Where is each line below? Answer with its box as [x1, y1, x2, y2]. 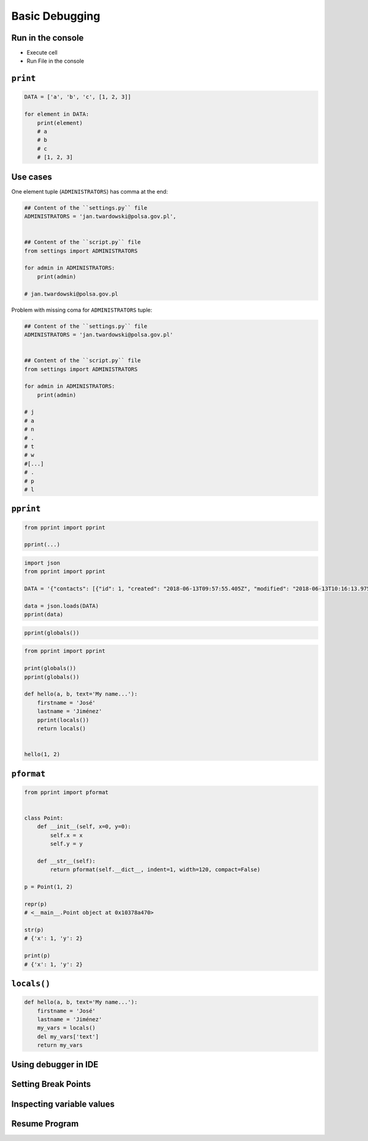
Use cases [11, 172, 52, 182]
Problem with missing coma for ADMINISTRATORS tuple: [11, 306, 153, 314]
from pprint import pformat [24, 789, 109, 796]
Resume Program [11, 1118, 79, 1129]
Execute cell [26, 49, 58, 57]
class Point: [24, 815, 64, 821]
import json [24, 559, 61, 566]
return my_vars [37, 1042, 83, 1049]
